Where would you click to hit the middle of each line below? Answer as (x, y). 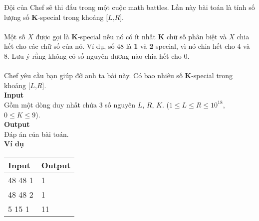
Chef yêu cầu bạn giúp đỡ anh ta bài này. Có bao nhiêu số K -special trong (119, 75)
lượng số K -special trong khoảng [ (56, 17)
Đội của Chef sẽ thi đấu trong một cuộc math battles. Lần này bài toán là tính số (129, 7)
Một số (15, 36)
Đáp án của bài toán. (36, 134)
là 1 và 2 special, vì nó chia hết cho (180, 46)
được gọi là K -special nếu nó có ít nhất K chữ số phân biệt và (131, 36)
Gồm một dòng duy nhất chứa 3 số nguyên (70, 104)
